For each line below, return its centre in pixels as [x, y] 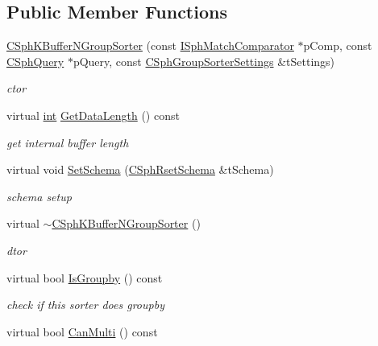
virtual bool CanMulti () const [82, 331]
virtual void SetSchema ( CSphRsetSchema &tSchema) [140, 169]
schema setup [39, 196]
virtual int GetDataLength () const [93, 115]
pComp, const [338, 45]
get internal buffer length [68, 142]
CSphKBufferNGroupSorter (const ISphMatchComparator [150, 45]
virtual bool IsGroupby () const [85, 277]
